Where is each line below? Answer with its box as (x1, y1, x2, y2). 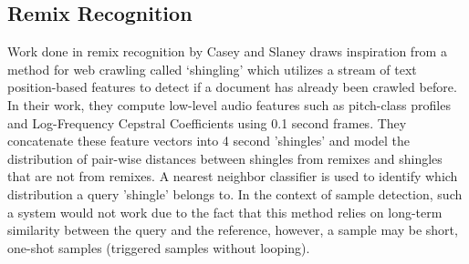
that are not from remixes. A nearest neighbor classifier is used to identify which (7, 167, 458, 186)
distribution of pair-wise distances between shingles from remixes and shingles (7, 148, 443, 168)
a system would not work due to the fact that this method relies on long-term (7, 202, 443, 221)
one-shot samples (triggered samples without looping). (7, 238, 310, 257)
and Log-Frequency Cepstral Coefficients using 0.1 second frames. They (7, 113, 407, 132)
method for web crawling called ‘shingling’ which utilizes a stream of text (7, 59, 417, 78)
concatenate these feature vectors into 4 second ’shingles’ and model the (7, 131, 411, 150)
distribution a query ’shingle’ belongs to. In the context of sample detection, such (7, 184, 463, 203)
